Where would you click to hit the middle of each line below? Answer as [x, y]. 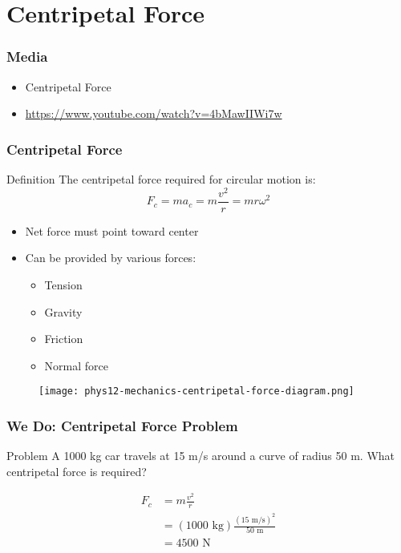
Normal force [77, 365]
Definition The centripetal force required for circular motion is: [161, 179]
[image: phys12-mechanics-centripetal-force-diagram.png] [196, 392]
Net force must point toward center [112, 230]
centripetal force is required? [77, 471]
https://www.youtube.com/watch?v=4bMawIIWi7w [154, 113]
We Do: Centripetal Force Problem [122, 425]
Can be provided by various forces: [111, 258]
